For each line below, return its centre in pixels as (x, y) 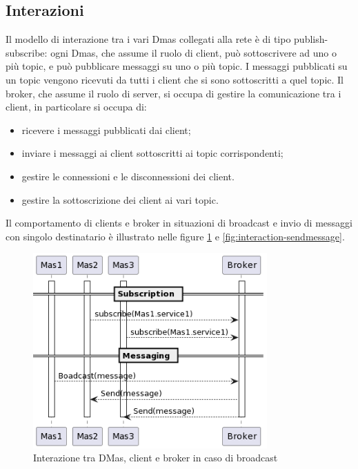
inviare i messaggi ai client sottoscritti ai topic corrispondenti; (152, 153)
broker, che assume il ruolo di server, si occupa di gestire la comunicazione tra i (173, 93)
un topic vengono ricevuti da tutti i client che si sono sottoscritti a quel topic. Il (175, 79)
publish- (311, 39)
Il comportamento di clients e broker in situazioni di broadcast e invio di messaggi (179, 223)
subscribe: (27, 52)
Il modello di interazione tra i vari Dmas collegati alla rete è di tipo (148, 39)
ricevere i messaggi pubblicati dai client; (106, 130)
